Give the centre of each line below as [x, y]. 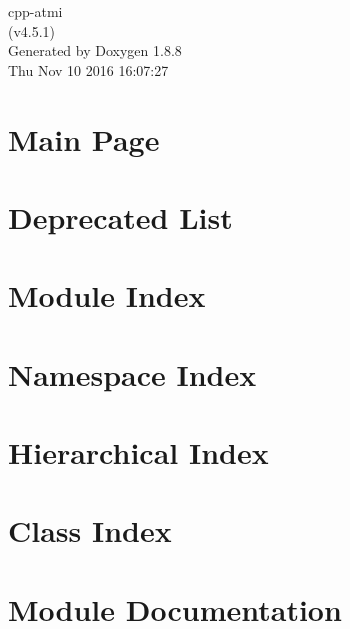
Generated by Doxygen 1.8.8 [95, 50]
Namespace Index [132, 373]
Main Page [84, 138]
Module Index [107, 295]
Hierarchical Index [138, 452]
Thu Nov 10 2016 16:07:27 [88, 69]
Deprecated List [120, 216]
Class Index [90, 530]
